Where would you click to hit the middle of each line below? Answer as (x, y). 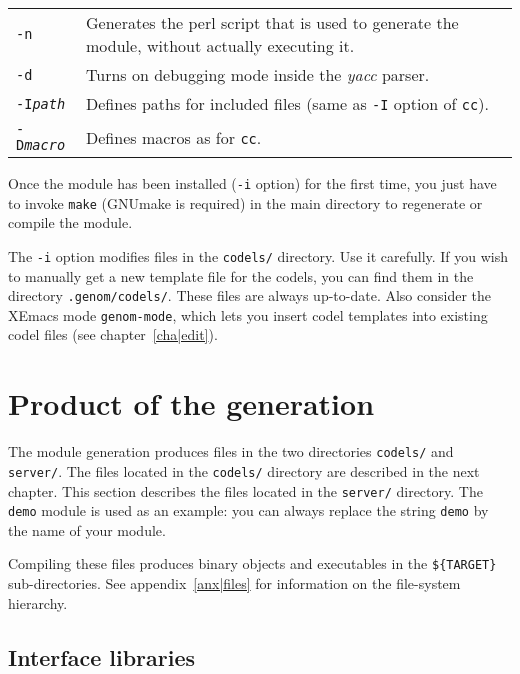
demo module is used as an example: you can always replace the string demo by (248, 510)
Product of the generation (191, 403)
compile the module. (70, 222)
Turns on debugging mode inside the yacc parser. (258, 74)
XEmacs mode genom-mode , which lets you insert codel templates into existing (248, 314)
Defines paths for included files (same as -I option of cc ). (287, 103)
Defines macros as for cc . (174, 137)
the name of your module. (87, 529)
